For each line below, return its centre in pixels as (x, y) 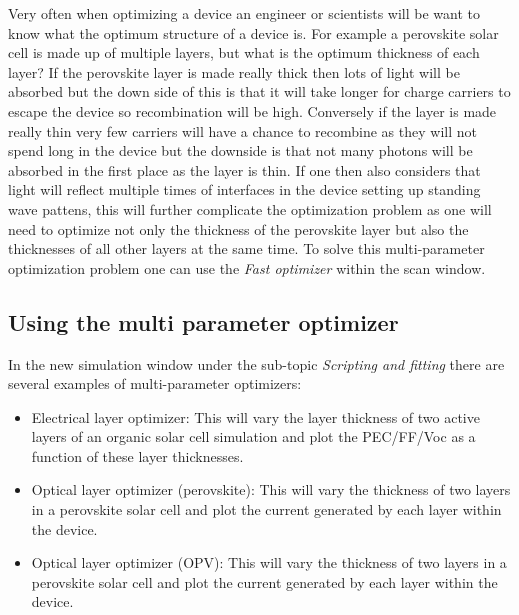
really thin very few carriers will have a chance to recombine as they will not (242, 130)
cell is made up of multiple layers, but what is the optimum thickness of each (244, 52)
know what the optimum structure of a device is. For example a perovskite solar (253, 32)
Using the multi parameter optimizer (203, 321)
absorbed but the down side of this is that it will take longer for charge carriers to (259, 91)
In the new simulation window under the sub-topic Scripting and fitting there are (256, 363)
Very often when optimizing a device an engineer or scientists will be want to (244, 13)
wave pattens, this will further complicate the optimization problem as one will (250, 208)
